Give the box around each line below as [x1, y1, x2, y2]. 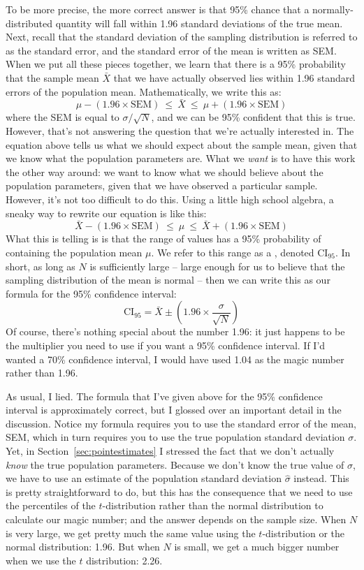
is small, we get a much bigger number [174, 539, 340, 554]
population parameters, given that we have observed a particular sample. [6, 178, 318, 193]
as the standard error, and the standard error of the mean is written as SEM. [6, 43, 337, 57]
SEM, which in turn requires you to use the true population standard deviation [6, 430, 345, 444]
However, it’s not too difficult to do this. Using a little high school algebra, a [6, 191, 334, 206]
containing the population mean [6, 244, 143, 259]
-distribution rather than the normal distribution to [102, 498, 323, 513]
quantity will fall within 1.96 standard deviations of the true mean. [55, 15, 343, 30]
